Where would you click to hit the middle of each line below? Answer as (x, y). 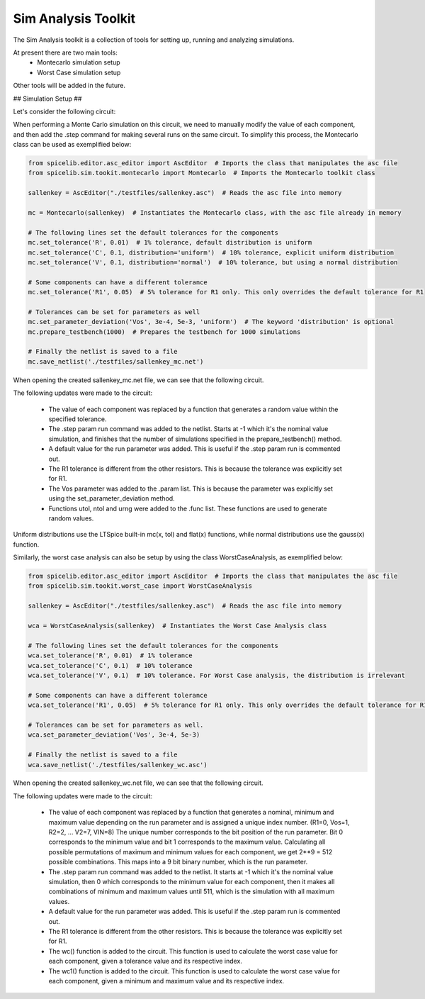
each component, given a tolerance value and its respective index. (145, 961)
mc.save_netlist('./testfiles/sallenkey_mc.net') (116, 361)
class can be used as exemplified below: (72, 145)
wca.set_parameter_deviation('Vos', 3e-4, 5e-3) (114, 735)
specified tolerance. (78, 419)
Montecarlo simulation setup (79, 62)
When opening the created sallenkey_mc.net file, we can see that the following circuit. (138, 380)
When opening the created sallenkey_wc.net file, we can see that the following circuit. (138, 783)
